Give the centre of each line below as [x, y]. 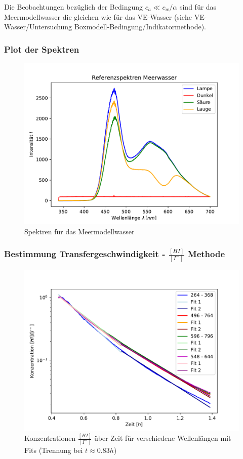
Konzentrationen [50, 438]
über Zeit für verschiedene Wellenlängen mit [163, 438]
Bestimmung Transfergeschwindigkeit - [85, 254]
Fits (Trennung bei [54, 450]
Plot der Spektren [42, 49]
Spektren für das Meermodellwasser [79, 231]
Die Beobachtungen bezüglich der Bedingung [74, 7]
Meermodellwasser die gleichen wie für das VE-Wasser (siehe [98, 16]
